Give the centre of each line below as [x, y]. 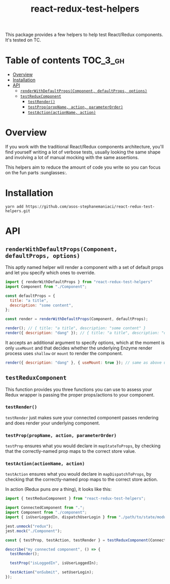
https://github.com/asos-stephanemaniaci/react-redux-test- [90, 207]
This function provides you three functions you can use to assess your [79, 389]
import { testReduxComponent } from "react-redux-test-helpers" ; [75, 499]
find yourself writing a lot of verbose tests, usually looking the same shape [83, 152]
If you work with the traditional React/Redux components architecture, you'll [84, 147]
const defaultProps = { [30, 296]
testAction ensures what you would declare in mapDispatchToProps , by [78, 474]
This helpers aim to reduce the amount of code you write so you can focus [83, 167]
